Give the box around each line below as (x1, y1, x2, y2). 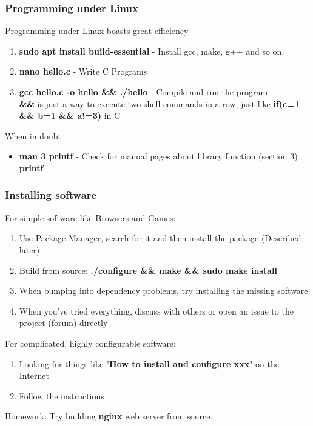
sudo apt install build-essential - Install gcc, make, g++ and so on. (19, 44, 284, 57)
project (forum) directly (19, 316, 108, 329)
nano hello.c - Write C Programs (19, 65, 147, 78)
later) (19, 243, 40, 256)
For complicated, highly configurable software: (5, 336, 176, 349)
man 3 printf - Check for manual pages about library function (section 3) (19, 150, 298, 162)
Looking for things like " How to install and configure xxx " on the (19, 357, 279, 370)
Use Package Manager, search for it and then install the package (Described (19, 231, 301, 244)
